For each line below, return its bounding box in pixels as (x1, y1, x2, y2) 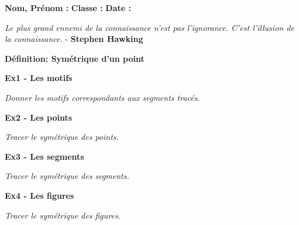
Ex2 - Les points (5, 111, 73, 123)
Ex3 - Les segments (5, 150, 84, 162)
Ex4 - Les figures (5, 189, 74, 201)
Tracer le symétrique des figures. (5, 209, 121, 221)
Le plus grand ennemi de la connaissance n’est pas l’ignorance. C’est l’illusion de (5, 21, 294, 33)
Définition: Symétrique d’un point (5, 52, 145, 64)
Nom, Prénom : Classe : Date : (5, 2, 131, 13)
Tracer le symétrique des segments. (5, 170, 129, 182)
